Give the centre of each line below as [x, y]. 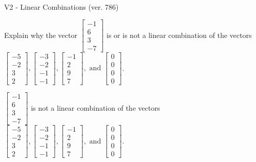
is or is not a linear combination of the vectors [179, 35]
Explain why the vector [41, 35]
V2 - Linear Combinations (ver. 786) [61, 7]
